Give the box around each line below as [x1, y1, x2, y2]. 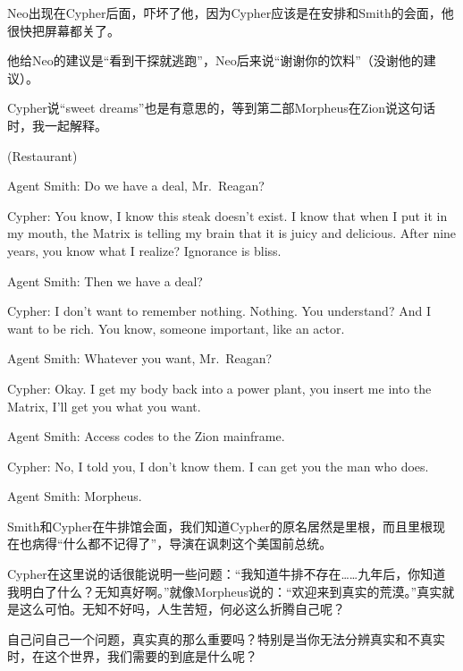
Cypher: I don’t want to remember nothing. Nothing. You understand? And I [7, 302, 431, 320]
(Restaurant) [7, 146, 78, 165]
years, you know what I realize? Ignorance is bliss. [7, 241, 282, 259]
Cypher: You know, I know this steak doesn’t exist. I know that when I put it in [7, 206, 448, 225]
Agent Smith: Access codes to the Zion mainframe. [7, 427, 285, 446]
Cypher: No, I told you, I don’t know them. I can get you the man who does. [7, 456, 429, 475]
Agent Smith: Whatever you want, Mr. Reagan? [7, 349, 273, 368]
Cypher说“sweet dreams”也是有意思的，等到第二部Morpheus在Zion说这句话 [7, 98, 436, 117]
